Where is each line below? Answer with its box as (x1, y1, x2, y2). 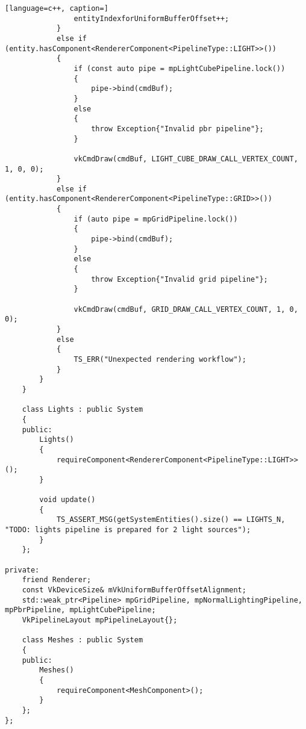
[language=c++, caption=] (5, 4, 108, 13)
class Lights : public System (22, 405, 143, 414)
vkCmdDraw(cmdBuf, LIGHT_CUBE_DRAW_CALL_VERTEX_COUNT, (73, 154, 298, 163)
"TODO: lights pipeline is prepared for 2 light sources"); (5, 526, 251, 535)
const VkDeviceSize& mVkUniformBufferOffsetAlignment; (22, 586, 246, 595)
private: (5, 565, 40, 574)
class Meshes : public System (22, 636, 143, 645)
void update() (39, 495, 96, 504)
